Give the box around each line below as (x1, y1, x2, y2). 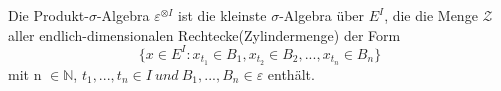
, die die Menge (384, 5, 478, 25)
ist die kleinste (178, 5, 267, 25)
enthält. (267, 63, 315, 84)
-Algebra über (279, 5, 365, 25)
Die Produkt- (8, 5, 89, 25)
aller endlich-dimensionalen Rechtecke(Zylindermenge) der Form (8, 24, 401, 45)
